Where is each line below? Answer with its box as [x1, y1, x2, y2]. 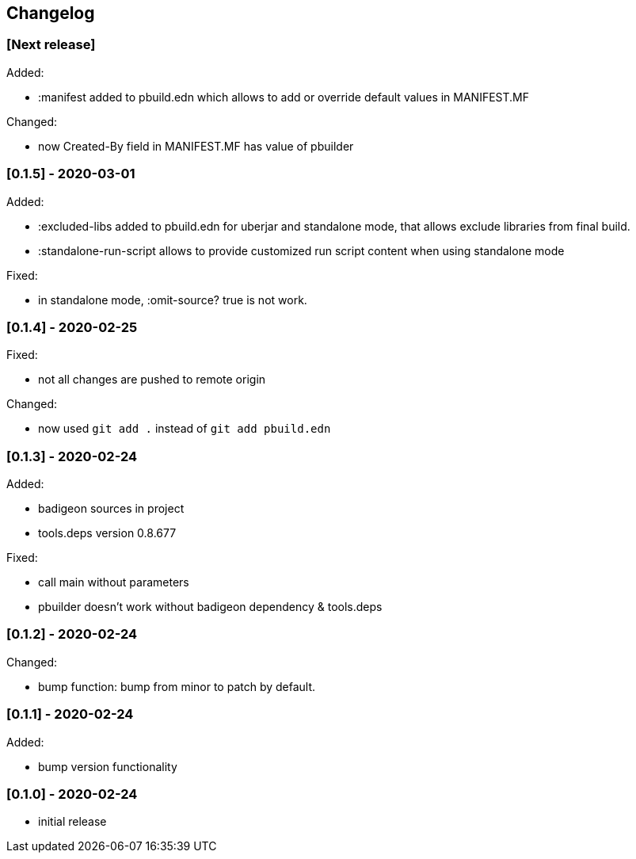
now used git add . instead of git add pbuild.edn [38, 422, 331, 436]
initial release [38, 815, 107, 829]
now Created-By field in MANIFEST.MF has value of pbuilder [38, 139, 354, 153]
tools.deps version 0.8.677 [38, 526, 177, 540]
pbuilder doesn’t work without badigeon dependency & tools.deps [38, 600, 383, 614]
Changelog [6, 3, 95, 23]
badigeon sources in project [38, 502, 185, 516]
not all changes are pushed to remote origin [38, 372, 266, 387]
